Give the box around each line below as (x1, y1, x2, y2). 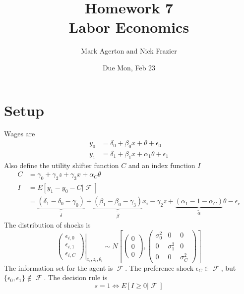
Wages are (4, 128, 35, 139)
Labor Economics (68, 17, 189, 37)
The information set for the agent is (4, 262, 113, 273)
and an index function (128, 160, 195, 170)
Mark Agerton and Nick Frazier (81, 46, 177, 56)
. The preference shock (125, 262, 194, 273)
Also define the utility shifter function (4, 160, 119, 170)
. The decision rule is (44, 272, 108, 283)
